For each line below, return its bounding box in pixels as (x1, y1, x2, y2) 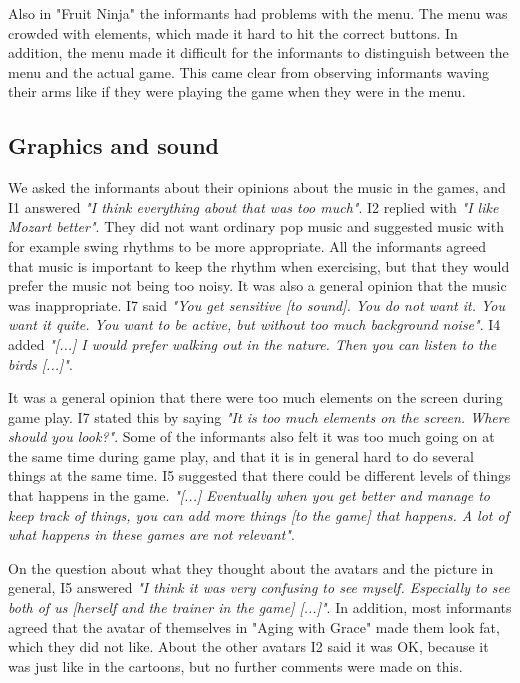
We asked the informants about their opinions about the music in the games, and (8, 177, 506, 198)
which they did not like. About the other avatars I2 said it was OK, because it (8, 636, 489, 657)
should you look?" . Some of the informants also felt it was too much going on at (8, 426, 495, 447)
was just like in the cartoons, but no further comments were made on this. (8, 655, 463, 676)
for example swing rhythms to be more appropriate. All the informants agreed (8, 235, 487, 256)
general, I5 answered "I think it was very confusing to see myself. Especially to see (8, 577, 510, 598)
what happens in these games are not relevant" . (8, 524, 295, 545)
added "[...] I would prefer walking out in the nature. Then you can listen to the (8, 333, 497, 354)
